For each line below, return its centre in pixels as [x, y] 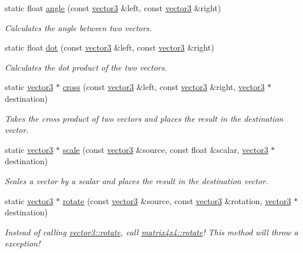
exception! [23, 243]
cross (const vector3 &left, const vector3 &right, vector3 [164, 87]
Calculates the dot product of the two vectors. [86, 67]
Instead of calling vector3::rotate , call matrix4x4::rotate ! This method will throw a [151, 232]
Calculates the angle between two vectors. [78, 27]
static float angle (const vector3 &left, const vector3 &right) [113, 8]
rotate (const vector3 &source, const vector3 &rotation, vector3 [177, 200]
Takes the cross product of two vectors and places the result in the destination [144, 118]
